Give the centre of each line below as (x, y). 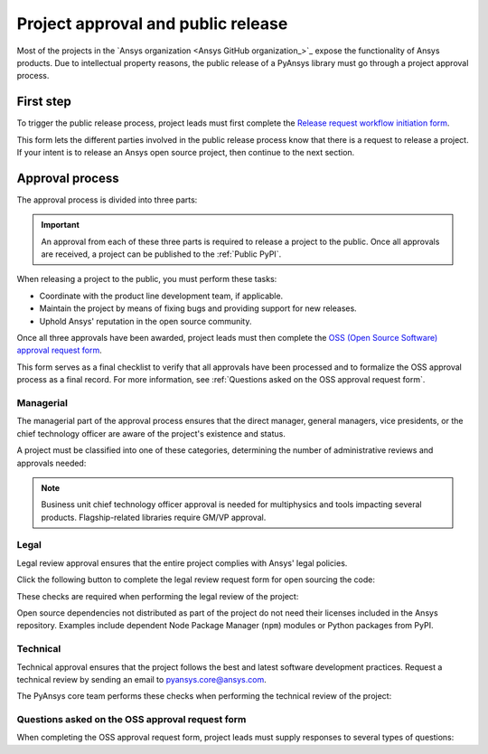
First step (44, 102)
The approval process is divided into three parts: (107, 200)
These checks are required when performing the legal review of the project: (158, 596)
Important (61, 225)
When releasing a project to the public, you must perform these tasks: (147, 279)
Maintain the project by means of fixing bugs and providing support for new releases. (198, 308)
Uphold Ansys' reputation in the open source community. (145, 321)
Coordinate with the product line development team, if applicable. (161, 296)
